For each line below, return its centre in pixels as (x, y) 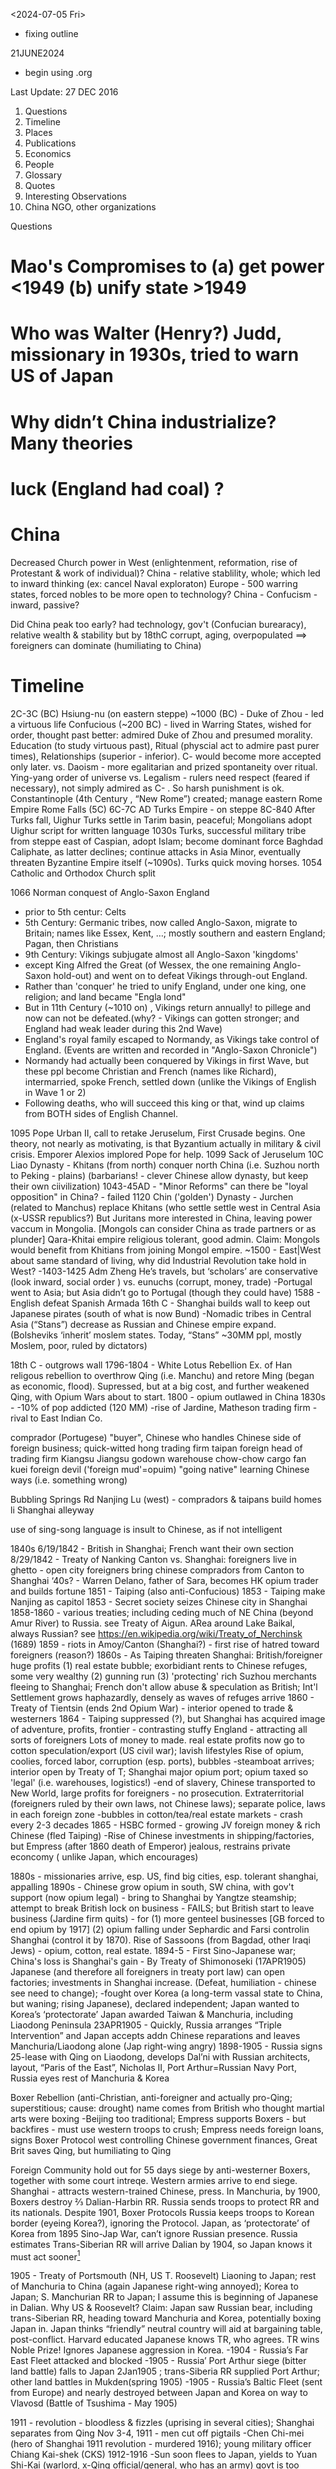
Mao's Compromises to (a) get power (167, 266)
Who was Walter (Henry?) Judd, (146, 333)
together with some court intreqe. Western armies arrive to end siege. (154, 2180)
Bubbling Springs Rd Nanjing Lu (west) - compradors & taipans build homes (166, 1499)
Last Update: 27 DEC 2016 (64, 92)
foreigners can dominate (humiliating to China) (106, 645)
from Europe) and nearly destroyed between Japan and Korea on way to (159, 2393)
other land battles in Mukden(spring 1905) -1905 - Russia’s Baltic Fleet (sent (166, 2382)
